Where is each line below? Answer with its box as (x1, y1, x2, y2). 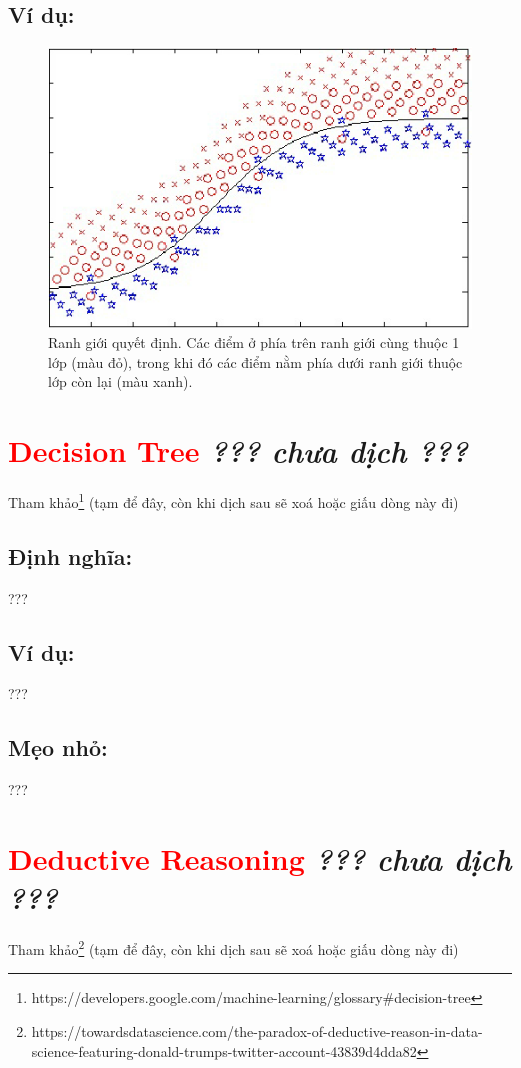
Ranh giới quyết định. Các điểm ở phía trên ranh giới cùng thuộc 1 (48, 332, 460, 353)
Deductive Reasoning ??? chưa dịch (8, 838, 512, 879)
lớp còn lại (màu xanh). (48, 371, 193, 392)
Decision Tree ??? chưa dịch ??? (8, 430, 468, 472)
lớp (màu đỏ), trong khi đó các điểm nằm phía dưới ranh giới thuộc (48, 351, 463, 372)
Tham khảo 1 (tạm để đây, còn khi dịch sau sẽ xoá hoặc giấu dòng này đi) (8, 489, 459, 512)
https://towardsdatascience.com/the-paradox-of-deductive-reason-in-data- (31, 1020, 483, 1041)
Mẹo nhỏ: (8, 732, 108, 763)
